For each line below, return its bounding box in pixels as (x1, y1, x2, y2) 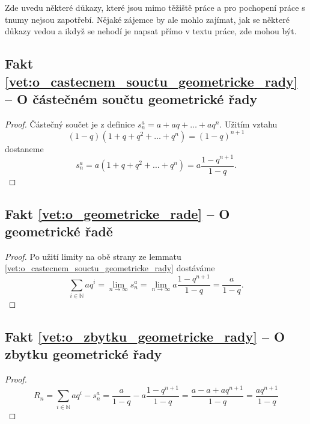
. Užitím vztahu (219, 117, 278, 130)
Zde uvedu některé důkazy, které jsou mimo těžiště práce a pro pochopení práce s (5, 1, 305, 13)
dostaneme (5, 142, 44, 155)
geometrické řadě (5, 221, 113, 240)
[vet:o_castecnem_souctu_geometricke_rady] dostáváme (5, 262, 215, 274)
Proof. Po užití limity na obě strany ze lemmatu (5, 250, 181, 262)
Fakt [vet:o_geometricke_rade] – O (5, 204, 230, 223)
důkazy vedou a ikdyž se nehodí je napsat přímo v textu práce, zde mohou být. (5, 25, 297, 37)
